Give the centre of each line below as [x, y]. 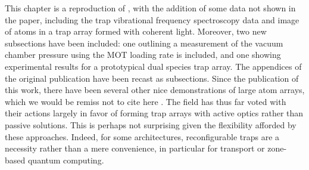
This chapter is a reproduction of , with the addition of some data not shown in [150, 8]
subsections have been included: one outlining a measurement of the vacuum [144, 43]
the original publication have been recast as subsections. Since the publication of [152, 78]
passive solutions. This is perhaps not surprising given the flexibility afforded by [151, 124]
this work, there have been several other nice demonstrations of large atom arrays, [155, 90]
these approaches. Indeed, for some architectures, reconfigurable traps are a [142, 136]
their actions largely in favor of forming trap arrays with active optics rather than [154, 113]
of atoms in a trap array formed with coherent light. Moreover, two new [136, 31]
